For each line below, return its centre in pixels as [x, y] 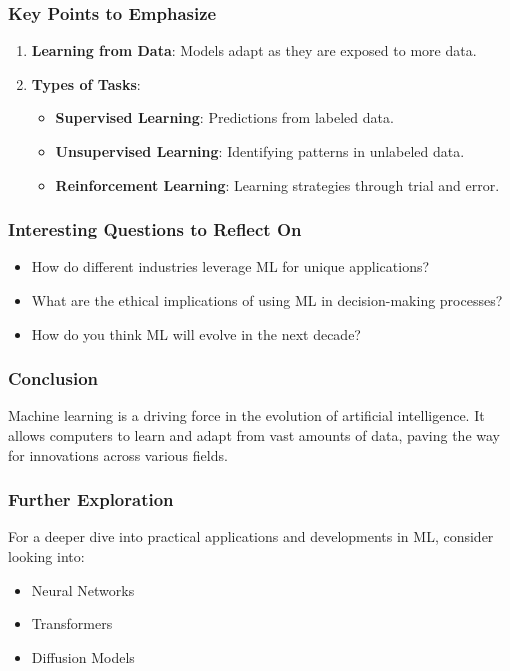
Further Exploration [91, 499]
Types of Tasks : [86, 83]
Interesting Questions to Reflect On [155, 229]
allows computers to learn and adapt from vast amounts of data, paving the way [254, 435]
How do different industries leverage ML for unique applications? [230, 266]
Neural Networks [83, 589]
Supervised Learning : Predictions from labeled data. [224, 117]
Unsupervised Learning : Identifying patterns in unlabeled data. [260, 151]
